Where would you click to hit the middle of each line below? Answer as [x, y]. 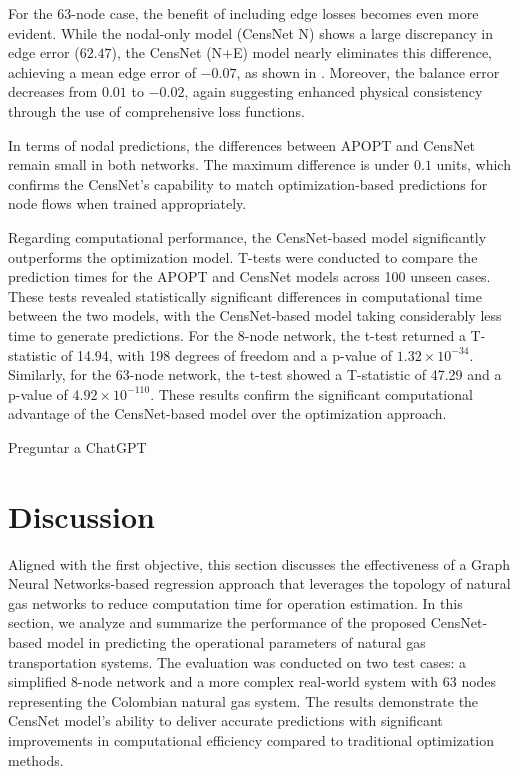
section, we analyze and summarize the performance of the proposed [217, 622]
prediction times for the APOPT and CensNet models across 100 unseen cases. [249, 276]
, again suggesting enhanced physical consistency [333, 91]
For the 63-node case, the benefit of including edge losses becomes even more [243, 13]
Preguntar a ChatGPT [77, 446]
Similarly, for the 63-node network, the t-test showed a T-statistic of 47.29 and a [255, 374]
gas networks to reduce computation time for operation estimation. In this [235, 602]
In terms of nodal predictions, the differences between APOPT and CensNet [242, 144]
